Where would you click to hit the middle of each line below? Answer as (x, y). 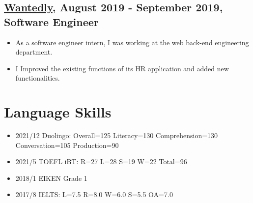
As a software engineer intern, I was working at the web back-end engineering (132, 42)
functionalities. (38, 78)
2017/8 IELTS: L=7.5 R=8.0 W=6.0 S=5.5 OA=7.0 (94, 194)
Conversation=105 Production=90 (67, 145)
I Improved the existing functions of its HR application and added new (122, 68)
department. (34, 52)
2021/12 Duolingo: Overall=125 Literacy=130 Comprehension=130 (117, 135)
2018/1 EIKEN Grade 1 (51, 178)
